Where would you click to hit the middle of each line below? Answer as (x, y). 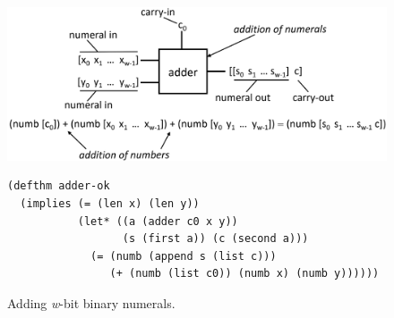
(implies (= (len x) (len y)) (110, 204)
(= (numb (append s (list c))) (184, 256)
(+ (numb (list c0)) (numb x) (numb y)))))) (244, 274)
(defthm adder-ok (59, 186)
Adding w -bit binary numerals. (91, 302)
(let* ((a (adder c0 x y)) (158, 221)
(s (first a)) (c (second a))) (215, 239)
